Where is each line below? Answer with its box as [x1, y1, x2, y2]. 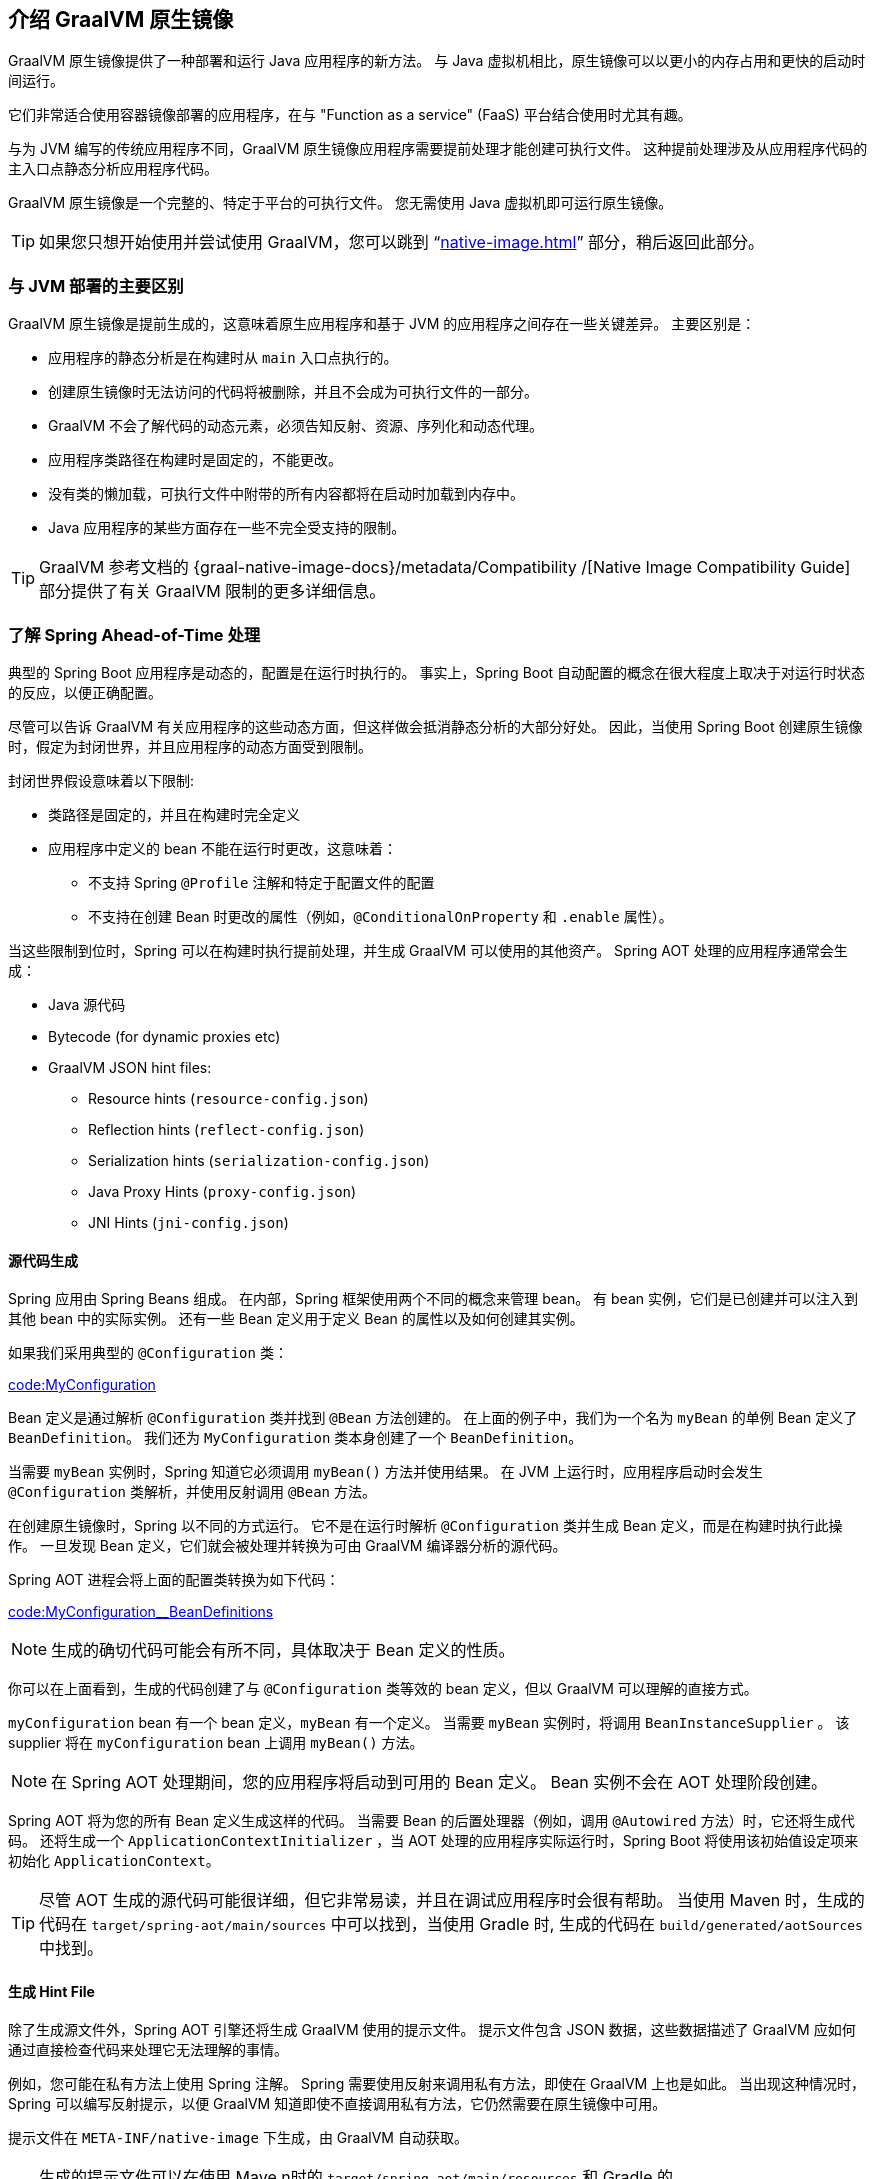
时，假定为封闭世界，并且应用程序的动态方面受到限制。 [8, 737, 372, 755]
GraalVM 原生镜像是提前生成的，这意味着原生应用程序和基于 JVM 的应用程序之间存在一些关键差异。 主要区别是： [8, 315, 756, 333]
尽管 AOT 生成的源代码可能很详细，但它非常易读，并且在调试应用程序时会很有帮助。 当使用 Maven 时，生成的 [39, 1890, 865, 1911]
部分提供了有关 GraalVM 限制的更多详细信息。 [39, 581, 386, 602]
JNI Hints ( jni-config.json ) [88, 1213, 289, 1231]
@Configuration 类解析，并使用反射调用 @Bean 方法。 [8, 1483, 376, 1501]
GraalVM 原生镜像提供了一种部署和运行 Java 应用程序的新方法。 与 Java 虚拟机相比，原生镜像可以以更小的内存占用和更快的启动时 [8, 52, 866, 70]
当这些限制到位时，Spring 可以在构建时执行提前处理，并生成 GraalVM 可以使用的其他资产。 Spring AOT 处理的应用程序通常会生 [8, 941, 848, 959]
